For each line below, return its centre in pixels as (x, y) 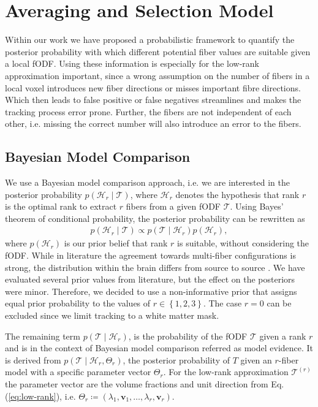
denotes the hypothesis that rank (237, 194)
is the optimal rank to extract (61, 206)
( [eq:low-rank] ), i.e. (40, 396)
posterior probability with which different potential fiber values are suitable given (158, 51)
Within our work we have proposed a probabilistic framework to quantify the (150, 40)
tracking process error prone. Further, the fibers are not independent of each (148, 111)
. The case (222, 303)
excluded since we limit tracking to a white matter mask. (112, 315)
